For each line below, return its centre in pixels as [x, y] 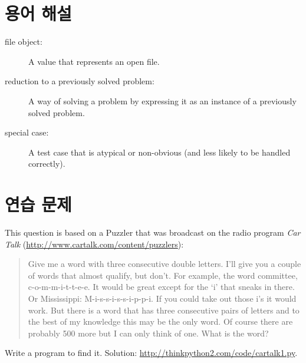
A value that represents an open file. [94, 61]
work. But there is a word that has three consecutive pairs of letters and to [164, 310]
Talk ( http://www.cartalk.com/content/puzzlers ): [94, 244]
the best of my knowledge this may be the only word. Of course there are [160, 321]
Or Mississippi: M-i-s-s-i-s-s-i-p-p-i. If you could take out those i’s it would [162, 298]
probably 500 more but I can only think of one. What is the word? [148, 333]
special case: [27, 132]
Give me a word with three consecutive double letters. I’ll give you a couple [164, 264]
